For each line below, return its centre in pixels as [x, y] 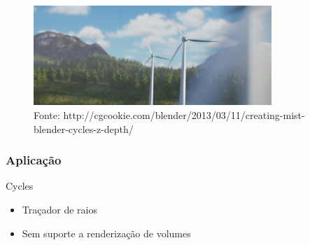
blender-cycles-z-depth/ [84, 128]
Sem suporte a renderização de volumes [106, 233]
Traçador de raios [59, 209]
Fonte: [47, 114]
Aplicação [34, 160]
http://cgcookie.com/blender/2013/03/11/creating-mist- [184, 114]
